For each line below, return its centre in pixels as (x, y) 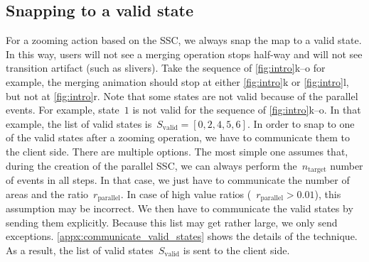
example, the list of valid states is (79, 123)
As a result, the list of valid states (80, 250)
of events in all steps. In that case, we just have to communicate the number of (178, 180)
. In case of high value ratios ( (186, 193)
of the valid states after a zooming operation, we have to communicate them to (178, 137)
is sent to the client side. (236, 250)
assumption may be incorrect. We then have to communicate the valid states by (180, 208)
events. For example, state (63, 110)
